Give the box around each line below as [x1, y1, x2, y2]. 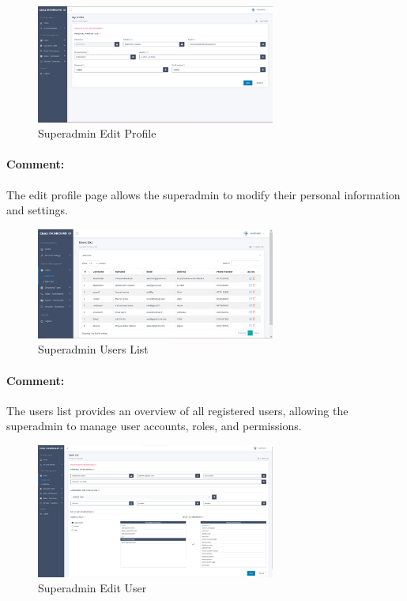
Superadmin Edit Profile [38, 125, 156, 142]
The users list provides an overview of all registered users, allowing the [6, 402, 349, 418]
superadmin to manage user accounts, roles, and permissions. [6, 418, 302, 434]
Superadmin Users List [38, 341, 149, 357]
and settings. [6, 202, 68, 218]
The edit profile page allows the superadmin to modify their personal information [6, 186, 401, 202]
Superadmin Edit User [38, 580, 147, 596]
